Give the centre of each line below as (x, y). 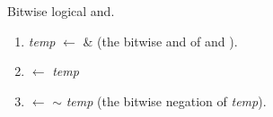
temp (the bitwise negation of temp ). (166, 100)
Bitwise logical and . (61, 11)
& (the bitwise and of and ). (160, 41)
